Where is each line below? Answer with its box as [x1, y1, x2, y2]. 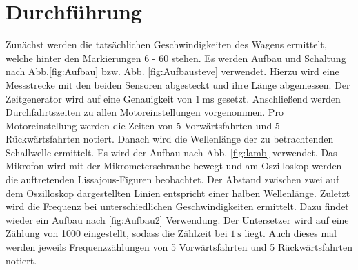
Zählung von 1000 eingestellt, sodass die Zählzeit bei [6, 226, 228, 240]
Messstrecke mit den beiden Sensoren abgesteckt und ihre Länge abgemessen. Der [6, 77, 350, 92]
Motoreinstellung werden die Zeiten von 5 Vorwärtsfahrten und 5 [6, 118, 280, 132]
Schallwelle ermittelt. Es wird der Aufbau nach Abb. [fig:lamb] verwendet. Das [6, 145, 337, 159]
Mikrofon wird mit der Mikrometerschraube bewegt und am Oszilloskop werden [6, 158, 342, 173]
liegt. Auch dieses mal [244, 226, 337, 240]
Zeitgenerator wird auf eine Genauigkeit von [6, 91, 192, 105]
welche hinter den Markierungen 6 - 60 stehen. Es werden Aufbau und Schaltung [6, 50, 346, 65]
